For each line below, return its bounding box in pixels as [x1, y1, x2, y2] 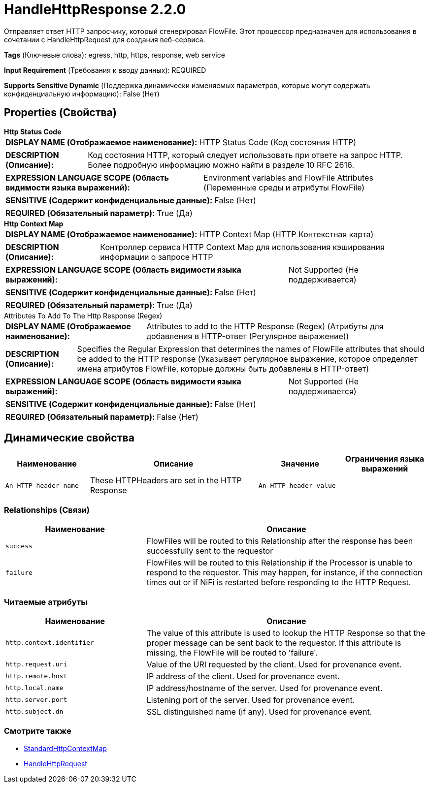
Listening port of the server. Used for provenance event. [146, 694, 355, 705]
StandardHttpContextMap [24, 744, 107, 753]
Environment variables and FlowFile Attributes [203, 172, 373, 183]
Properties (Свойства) [4, 106, 117, 119]
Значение [280, 459, 320, 469]
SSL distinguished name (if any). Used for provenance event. [146, 706, 372, 717]
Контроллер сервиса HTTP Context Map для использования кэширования [100, 242, 385, 252]
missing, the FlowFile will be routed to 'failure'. [146, 647, 318, 658]
